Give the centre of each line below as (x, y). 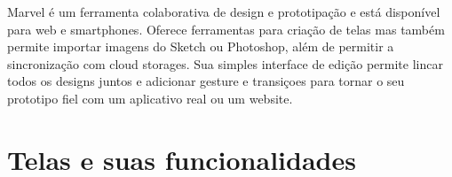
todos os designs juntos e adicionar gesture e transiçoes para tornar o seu (206, 81)
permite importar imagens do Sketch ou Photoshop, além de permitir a (201, 46)
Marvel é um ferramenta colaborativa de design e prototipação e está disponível (224, 12)
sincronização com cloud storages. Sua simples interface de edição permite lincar (225, 63)
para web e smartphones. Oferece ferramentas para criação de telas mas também (226, 29)
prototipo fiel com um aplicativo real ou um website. (150, 98)
